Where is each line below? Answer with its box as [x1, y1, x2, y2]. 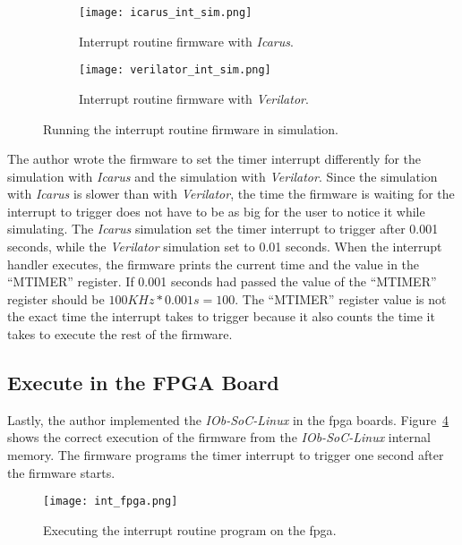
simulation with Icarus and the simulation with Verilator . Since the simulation [7, 166, 438, 185]
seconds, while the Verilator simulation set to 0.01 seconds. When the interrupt [7, 237, 442, 256]
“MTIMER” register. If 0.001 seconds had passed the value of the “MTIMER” [7, 272, 437, 291]
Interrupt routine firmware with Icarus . [79, 31, 294, 50]
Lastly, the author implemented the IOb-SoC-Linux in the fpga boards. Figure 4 [7, 410, 449, 429]
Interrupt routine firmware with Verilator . [79, 89, 309, 107]
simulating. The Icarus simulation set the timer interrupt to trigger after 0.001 [7, 219, 439, 238]
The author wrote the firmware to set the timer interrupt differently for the [7, 149, 422, 168]
